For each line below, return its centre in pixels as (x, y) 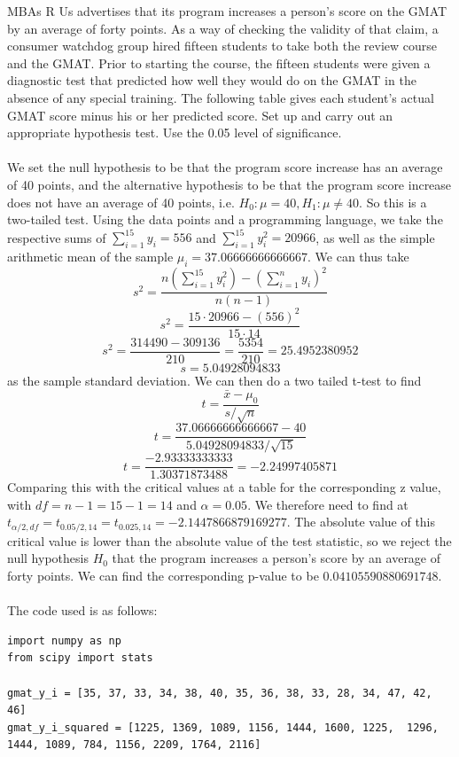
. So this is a (393, 202)
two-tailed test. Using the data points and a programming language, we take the (225, 219)
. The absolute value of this (361, 522)
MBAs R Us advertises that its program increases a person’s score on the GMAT (227, 11)
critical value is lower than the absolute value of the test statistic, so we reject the (229, 540)
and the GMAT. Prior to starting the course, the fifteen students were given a (219, 62)
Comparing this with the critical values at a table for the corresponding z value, (224, 487)
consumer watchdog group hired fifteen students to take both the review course (222, 46)
